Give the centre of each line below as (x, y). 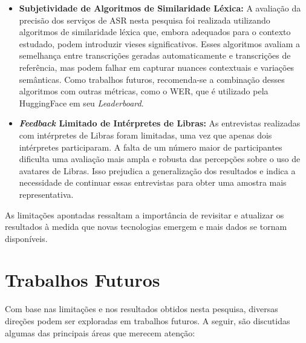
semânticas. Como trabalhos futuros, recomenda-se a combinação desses (152, 79)
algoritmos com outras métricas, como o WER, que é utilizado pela (144, 91)
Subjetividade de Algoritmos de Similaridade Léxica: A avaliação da (160, 8)
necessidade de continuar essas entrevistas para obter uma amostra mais (153, 182)
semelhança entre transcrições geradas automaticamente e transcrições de (155, 55)
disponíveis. (26, 238)
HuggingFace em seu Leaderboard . (81, 103)
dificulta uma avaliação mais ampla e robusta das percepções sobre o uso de (160, 159)
